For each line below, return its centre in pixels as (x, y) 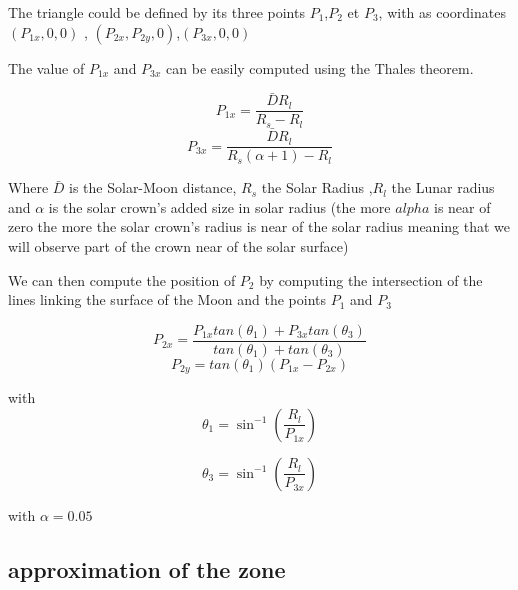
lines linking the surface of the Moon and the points (167, 299)
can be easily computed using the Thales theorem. (320, 67)
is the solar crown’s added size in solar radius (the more (219, 206)
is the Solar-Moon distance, (153, 187)
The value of (46, 67)
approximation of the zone (147, 568)
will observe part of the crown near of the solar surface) (178, 245)
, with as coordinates (442, 12)
